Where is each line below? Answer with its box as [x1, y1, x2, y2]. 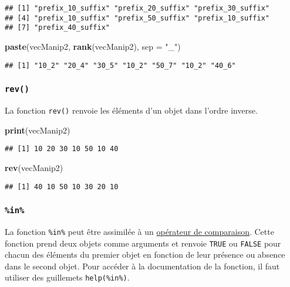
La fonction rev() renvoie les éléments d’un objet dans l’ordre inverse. [5, 104, 258, 116]
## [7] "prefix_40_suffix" [5, 23, 110, 32]
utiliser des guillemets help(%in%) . [5, 271, 130, 283]
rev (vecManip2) [5, 161, 63, 173]
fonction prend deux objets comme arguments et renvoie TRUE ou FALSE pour [5, 237, 281, 249]
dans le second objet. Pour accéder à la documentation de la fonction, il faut [5, 259, 280, 272]
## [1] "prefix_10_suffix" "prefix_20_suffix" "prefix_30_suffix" [5, 4, 270, 12]
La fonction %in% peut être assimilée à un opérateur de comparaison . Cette [5, 225, 274, 237]
